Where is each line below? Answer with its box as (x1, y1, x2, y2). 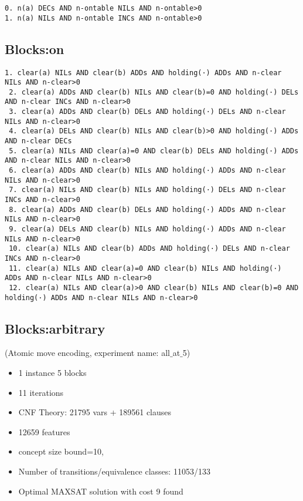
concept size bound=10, (18, 445, 104, 458)
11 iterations (18, 386, 64, 398)
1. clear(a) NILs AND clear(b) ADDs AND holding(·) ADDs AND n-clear (5, 68, 282, 77)
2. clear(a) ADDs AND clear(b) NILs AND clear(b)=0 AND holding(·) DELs (9, 88, 299, 96)
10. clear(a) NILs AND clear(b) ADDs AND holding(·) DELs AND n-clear (9, 244, 290, 253)
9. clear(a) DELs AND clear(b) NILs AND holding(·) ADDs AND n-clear (9, 225, 286, 234)
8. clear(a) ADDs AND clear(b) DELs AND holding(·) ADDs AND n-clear (9, 205, 286, 214)
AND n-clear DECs (5, 137, 72, 146)
